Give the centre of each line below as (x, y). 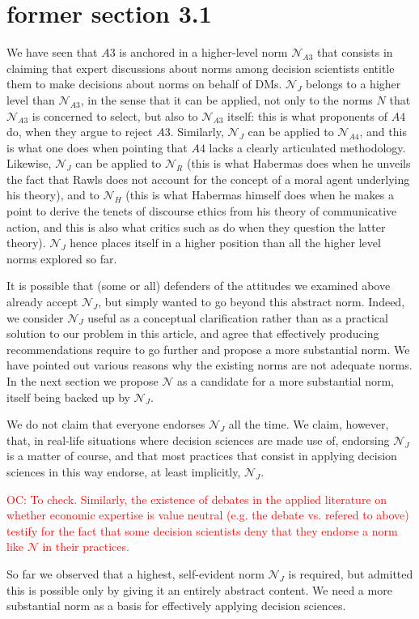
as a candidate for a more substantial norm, (286, 381)
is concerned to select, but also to (115, 115)
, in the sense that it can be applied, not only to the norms (226, 99)
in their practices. (86, 546)
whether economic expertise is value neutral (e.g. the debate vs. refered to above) (208, 515)
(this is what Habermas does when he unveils (298, 163)
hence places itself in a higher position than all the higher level (225, 243)
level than (31, 99)
